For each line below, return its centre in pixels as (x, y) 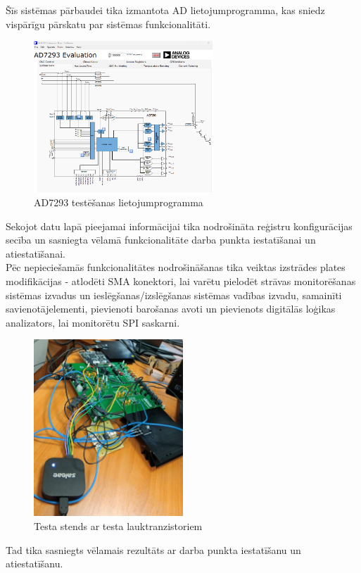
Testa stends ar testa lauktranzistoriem (118, 525)
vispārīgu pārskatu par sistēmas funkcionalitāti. (108, 24)
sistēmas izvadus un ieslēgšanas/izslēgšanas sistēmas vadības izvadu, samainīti (174, 295)
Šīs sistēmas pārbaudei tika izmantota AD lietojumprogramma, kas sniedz (165, 10)
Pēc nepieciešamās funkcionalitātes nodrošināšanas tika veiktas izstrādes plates (176, 267)
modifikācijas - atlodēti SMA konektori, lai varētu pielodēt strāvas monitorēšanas (181, 281)
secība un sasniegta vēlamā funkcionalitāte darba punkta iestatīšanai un (161, 240)
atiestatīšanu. (34, 563)
